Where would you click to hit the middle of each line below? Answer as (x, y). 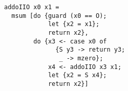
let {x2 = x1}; (74, 24)
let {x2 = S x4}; (77, 75)
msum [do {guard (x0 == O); (59, 16)
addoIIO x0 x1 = (32, 7)
